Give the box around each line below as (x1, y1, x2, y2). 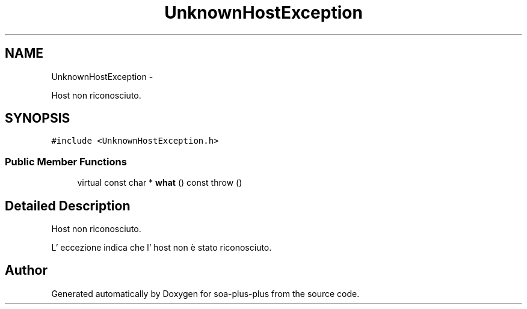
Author (5, 263, 48, 278)
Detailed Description (5, 198, 131, 213)
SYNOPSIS (5, 111, 70, 126)
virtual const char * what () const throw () (77, 177, 242, 188)
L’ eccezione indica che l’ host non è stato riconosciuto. (51, 242, 272, 253)
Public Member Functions (5, 155, 127, 168)
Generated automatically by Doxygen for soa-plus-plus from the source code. (51, 288, 360, 299)
